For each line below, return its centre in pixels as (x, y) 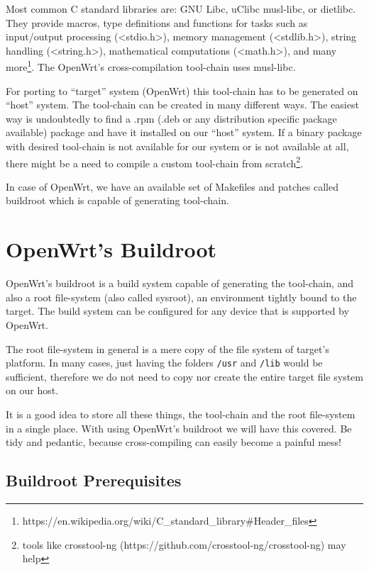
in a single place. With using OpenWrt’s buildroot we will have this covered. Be (179, 428)
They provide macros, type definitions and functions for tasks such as (157, 22)
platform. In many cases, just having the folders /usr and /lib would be (164, 363)
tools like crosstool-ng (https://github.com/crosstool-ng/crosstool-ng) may (184, 544)
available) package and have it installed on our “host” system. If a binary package (184, 132)
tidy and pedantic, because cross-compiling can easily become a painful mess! (174, 442)
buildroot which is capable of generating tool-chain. (117, 200)
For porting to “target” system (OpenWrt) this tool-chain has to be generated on (182, 90)
